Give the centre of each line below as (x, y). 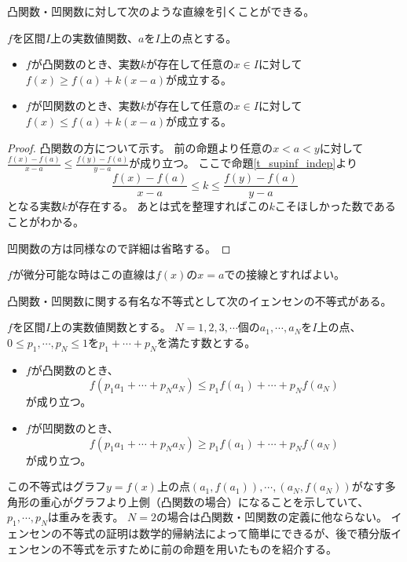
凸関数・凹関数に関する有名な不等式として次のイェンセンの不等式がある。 (200, 300)
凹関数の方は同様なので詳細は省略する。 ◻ (119, 248)
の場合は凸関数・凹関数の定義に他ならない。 (271, 517)
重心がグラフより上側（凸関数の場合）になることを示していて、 (204, 501)
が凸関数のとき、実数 (86, 64)
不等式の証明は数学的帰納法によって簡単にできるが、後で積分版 (226, 533)
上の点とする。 (198, 37)
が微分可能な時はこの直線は (84, 274)
